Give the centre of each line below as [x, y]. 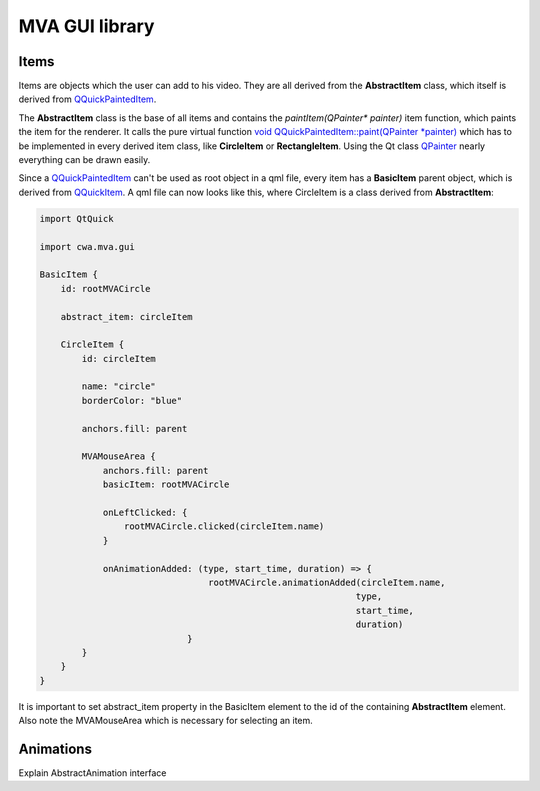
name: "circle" [119, 386]
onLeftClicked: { [145, 512]
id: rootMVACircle [105, 288]
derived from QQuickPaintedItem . [87, 99]
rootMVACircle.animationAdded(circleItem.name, [327, 582]
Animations [55, 748]
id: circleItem [119, 358]
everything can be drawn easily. [84, 160]
